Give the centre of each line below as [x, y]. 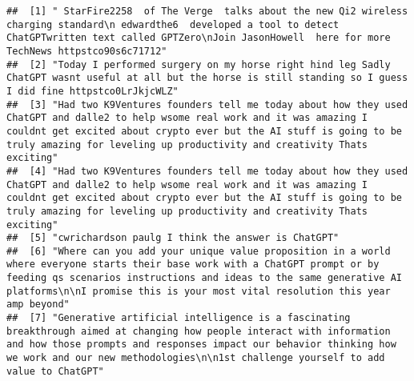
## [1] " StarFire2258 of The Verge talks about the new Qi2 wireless [207, 11]
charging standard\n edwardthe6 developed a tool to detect [173, 24]
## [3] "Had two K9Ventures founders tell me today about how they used [207, 104]
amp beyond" [38, 305]
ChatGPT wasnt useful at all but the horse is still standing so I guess [207, 78]
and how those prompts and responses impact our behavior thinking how [201, 345]
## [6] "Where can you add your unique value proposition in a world [199, 251]
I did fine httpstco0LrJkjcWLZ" [92, 91]
